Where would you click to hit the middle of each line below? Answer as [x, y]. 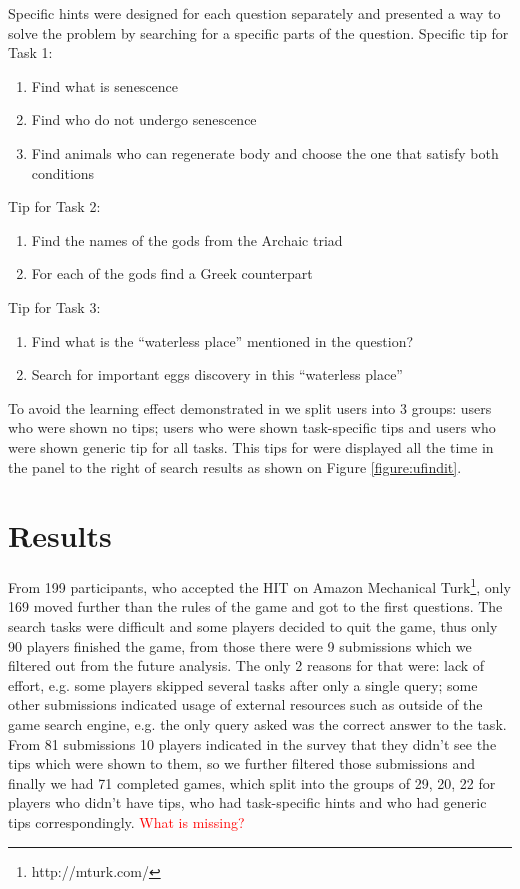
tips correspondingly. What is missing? [126, 822]
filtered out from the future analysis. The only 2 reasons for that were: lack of [246, 665]
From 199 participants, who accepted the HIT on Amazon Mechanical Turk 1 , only [259, 585]
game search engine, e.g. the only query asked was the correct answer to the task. [257, 724]
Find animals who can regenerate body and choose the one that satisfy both [265, 152]
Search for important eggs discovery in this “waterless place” [217, 374]
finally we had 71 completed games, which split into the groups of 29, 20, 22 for [252, 782]
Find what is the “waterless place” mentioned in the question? [222, 340]
